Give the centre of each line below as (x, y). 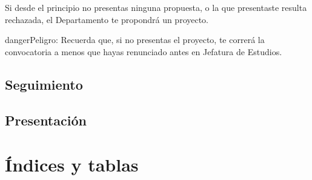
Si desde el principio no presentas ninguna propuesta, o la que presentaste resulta (156, 7)
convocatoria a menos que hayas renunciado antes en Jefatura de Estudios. (144, 51)
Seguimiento (44, 84)
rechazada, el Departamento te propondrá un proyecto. (107, 19)
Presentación (46, 120)
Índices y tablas (72, 165)
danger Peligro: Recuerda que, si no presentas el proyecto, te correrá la (135, 40)
